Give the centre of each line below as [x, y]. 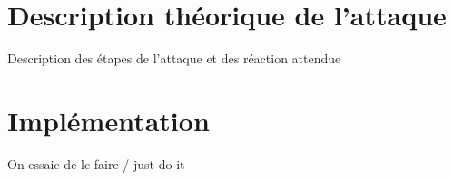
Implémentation [108, 120]
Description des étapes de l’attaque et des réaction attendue [174, 58]
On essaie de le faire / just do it [96, 163]
